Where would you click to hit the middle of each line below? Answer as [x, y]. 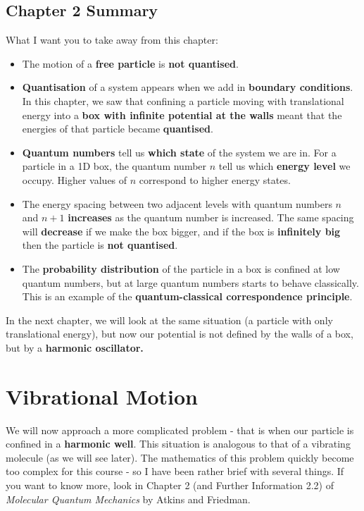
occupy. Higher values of [75, 179]
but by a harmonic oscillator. [75, 347]
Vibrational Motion [102, 396]
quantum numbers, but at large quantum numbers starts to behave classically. [190, 282]
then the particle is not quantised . [100, 245]
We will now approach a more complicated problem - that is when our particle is [180, 430]
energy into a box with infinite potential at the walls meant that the [182, 115]
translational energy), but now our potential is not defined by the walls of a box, [180, 334]
